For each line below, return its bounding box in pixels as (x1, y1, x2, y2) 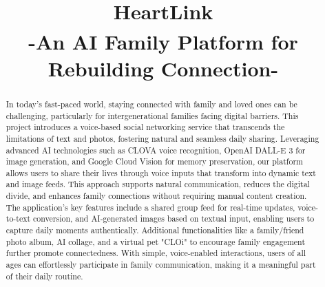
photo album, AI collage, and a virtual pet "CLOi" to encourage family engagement (6, 235, 306, 247)
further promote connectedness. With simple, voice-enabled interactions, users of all (6, 247, 306, 259)
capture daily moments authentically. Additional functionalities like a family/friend (6, 224, 304, 236)
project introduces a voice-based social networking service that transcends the (6, 121, 285, 133)
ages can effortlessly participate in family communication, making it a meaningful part (6, 259, 316, 270)
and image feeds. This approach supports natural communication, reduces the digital (6, 178, 310, 190)
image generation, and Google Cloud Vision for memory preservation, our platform (6, 156, 303, 167)
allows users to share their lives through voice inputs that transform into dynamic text (6, 167, 316, 178)
